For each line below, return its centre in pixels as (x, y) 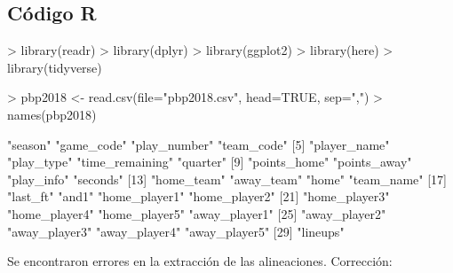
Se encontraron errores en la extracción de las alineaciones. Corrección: (200, 261)
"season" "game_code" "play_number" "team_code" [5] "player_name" (199, 144)
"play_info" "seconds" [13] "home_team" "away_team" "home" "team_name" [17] (227, 179)
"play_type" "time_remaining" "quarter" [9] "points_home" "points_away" (210, 162)
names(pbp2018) (52, 114)
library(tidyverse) (55, 67)
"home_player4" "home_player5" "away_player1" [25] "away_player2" (197, 213)
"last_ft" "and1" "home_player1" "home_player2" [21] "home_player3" (199, 196)
